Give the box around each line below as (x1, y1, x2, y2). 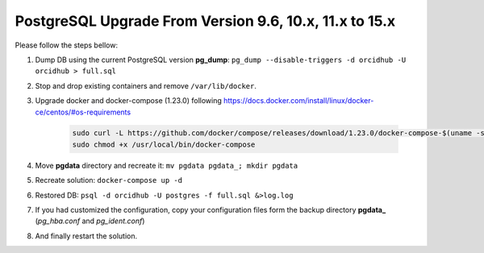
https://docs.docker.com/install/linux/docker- (223, 96, 374, 106)
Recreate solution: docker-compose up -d (35, 176, 183, 185)
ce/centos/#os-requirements (35, 107, 131, 117)
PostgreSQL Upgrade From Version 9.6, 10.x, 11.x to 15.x (15, 12, 396, 30)
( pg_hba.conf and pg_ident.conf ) (35, 216, 145, 226)
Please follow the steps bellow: (15, 40, 119, 50)
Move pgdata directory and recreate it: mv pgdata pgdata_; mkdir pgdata (35, 160, 298, 170)
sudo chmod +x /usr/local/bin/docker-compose (72, 139, 256, 149)
